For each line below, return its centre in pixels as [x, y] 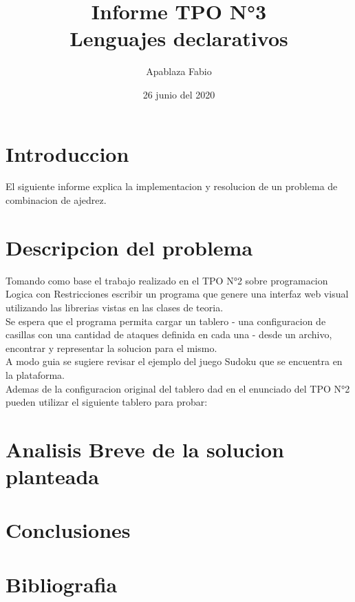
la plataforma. [35, 374]
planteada [52, 476]
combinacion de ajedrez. [56, 200]
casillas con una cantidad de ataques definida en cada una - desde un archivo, [169, 334]
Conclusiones [68, 530]
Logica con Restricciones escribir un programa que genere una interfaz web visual [177, 294]
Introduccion [67, 153]
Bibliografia [62, 584]
